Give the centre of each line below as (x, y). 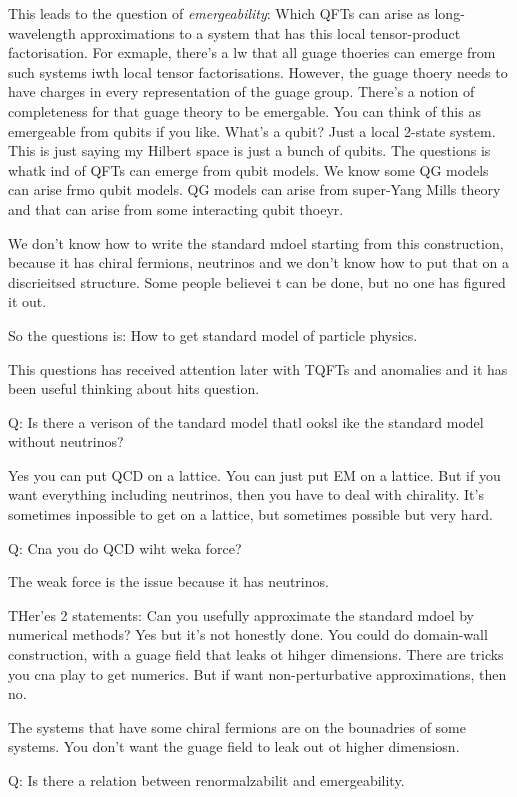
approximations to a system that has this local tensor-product (270, 32)
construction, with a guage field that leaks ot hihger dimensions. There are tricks (256, 654)
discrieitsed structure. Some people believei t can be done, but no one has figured (257, 281)
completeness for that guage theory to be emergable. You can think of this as (244, 110)
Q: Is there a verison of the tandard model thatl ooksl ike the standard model (246, 421)
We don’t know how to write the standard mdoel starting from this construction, (256, 242)
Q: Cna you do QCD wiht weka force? (125, 547)
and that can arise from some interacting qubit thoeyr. (176, 208)
